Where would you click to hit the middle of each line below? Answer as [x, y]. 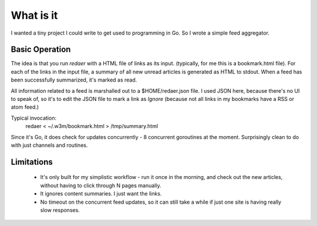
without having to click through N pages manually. [101, 185]
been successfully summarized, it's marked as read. [74, 80]
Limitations [32, 162]
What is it [34, 15]
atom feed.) [25, 107]
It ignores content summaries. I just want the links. [101, 194]
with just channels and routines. [49, 145]
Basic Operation [41, 50]
